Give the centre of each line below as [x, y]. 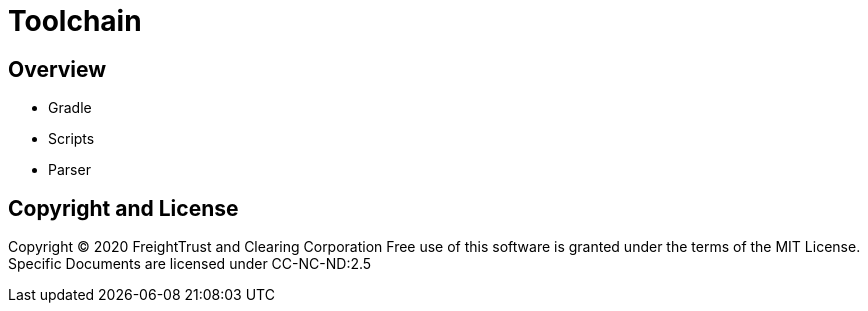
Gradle [70, 108]
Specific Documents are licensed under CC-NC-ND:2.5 [190, 264]
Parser [69, 170]
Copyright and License [123, 208]
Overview [57, 69]
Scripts [71, 139]
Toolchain [75, 21]
